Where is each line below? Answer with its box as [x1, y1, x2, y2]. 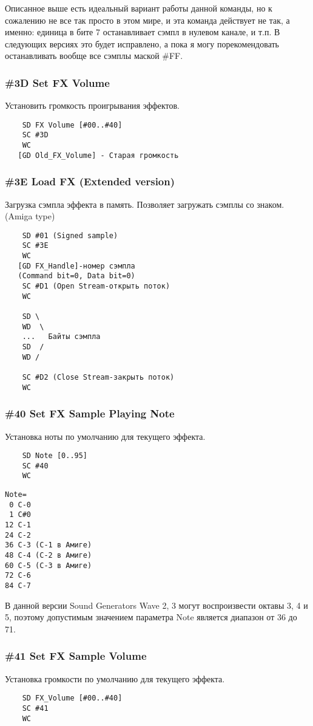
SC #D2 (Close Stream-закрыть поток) [22, 373, 175, 382]
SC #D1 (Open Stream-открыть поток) [22, 282, 170, 291]
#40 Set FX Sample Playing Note [5, 406, 175, 421]
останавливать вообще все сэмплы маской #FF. [5, 49, 183, 62]
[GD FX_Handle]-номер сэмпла [18, 261, 135, 270]
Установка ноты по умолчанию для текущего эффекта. [5, 430, 206, 442]
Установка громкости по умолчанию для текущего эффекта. [5, 672, 225, 685]
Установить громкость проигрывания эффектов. [5, 99, 180, 112]
